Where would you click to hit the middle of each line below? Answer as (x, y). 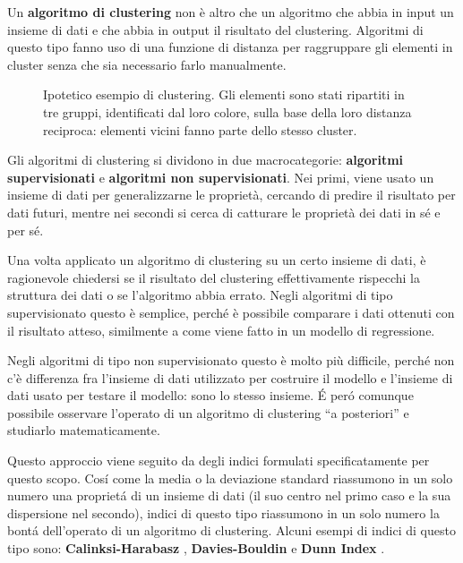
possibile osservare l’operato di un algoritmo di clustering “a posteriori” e (208, 412)
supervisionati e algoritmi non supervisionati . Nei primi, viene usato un (221, 177)
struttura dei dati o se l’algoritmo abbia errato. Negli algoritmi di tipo (200, 295)
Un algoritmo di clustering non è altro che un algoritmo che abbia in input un (231, 12)
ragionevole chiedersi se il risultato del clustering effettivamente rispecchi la (214, 277)
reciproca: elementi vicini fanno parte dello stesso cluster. (200, 129)
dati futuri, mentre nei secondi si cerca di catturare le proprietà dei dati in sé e (224, 212)
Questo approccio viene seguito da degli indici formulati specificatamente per (219, 461)
